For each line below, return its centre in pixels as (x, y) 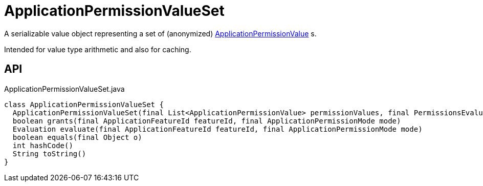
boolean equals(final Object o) (77, 137)
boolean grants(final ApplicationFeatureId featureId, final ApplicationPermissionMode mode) (207, 121)
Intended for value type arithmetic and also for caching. (98, 49)
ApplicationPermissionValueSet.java (64, 89)
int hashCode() (43, 145)
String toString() (49, 153)
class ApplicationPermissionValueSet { (84, 104)
